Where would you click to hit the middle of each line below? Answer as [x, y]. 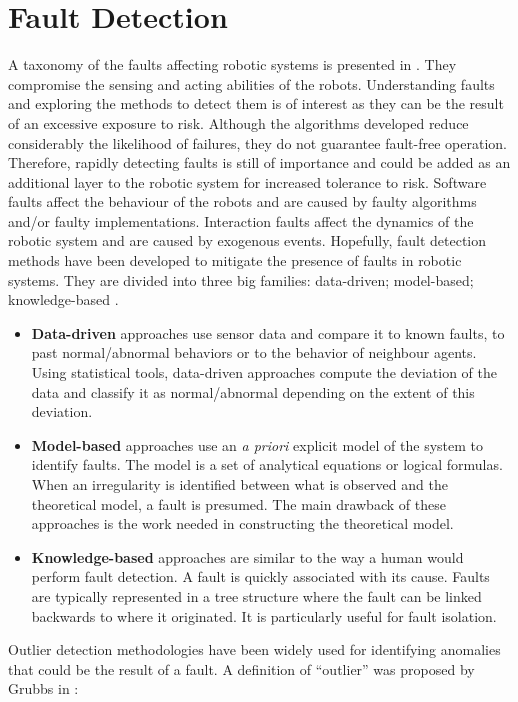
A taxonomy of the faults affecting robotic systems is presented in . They [232, 64]
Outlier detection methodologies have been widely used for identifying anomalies [254, 649]
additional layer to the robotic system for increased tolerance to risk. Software [247, 181]
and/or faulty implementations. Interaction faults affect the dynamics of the [241, 220]
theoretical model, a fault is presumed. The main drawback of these [238, 503]
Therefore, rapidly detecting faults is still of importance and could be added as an [259, 162]
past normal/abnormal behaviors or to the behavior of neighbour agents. [254, 352]
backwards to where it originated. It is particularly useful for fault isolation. [264, 615]
